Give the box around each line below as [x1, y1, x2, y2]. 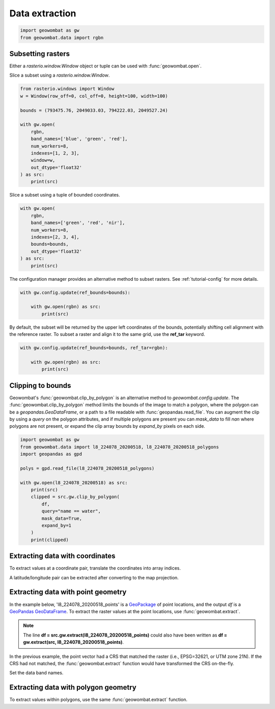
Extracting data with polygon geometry [9, 683, 137, 692]
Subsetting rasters [9, 49, 70, 58]
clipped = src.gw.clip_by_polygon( [31, 494, 120, 500]
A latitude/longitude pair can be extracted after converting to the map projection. [9, 574, 179, 580]
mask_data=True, [41, 516, 82, 521]
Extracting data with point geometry [9, 588, 127, 597]
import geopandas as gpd [20, 451, 82, 457]
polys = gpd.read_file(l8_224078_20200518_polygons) [20, 465, 155, 471]
